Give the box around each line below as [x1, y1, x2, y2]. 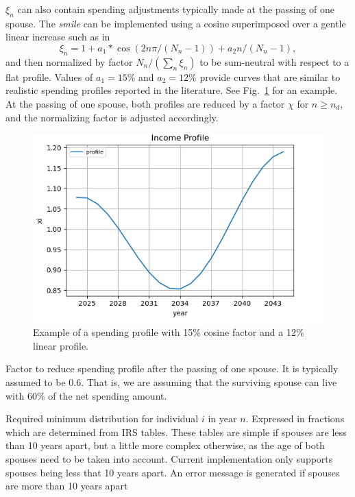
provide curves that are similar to [199, 69, 341, 84]
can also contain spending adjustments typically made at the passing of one [17, 2, 334, 16]
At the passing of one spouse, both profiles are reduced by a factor [5, 96, 285, 110]
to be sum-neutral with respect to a [199, 54, 350, 69]
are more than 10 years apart [5, 478, 128, 493]
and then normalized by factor [5, 54, 133, 69]
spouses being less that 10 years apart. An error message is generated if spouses [5, 465, 340, 479]
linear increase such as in [5, 29, 110, 44]
